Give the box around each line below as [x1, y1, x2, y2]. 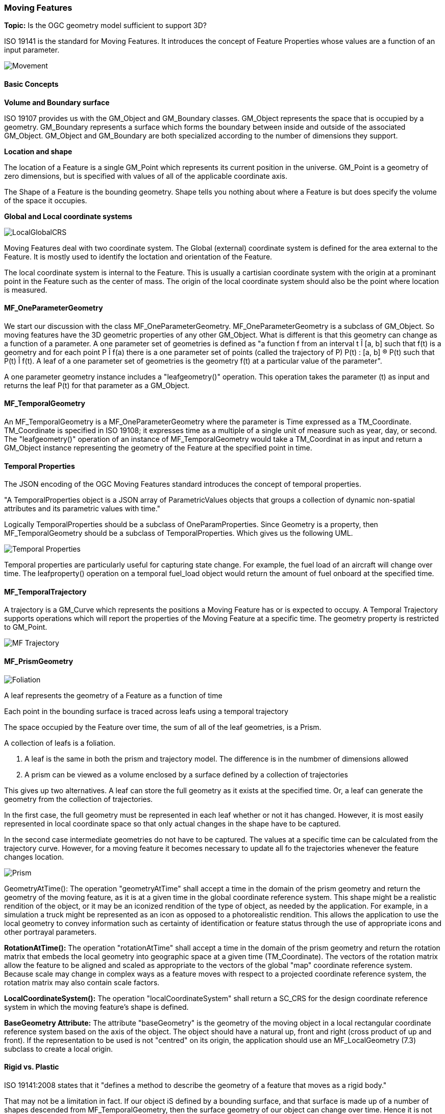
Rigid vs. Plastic [4, 1062, 59, 1072]
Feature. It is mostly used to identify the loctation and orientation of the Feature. [4, 252, 273, 261]
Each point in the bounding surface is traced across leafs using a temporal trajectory [4, 706, 288, 716]
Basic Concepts [4, 79, 59, 88]
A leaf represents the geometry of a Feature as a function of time [4, 691, 222, 700]
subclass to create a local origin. [4, 1044, 113, 1053]
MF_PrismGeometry [4, 657, 73, 666]
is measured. [4, 285, 47, 294]
